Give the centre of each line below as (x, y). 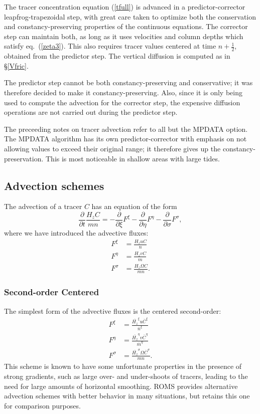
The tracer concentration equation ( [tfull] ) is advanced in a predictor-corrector (125, 7)
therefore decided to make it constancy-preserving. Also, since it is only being (123, 92)
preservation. (24, 158)
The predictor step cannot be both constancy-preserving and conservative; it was (128, 82)
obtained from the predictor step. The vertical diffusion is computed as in (117, 56)
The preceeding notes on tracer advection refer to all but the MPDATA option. (126, 129)
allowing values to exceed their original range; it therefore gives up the (112, 148)
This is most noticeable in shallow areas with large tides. (133, 158)
